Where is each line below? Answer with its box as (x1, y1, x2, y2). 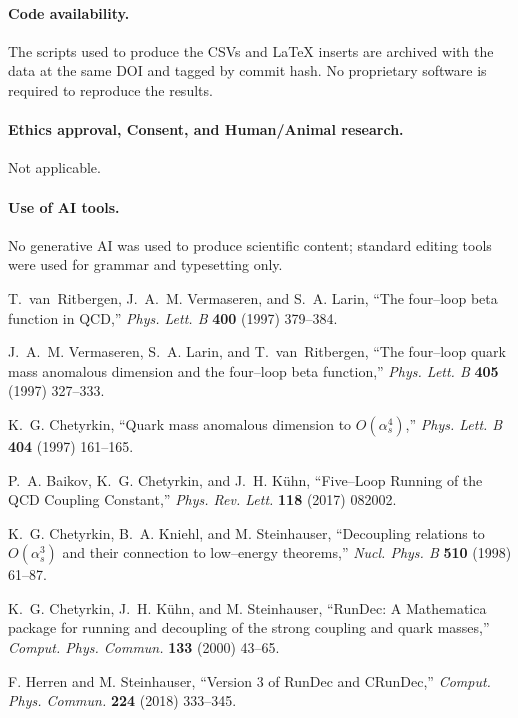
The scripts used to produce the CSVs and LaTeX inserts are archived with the (8, 40, 494, 61)
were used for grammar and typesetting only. (8, 254, 283, 275)
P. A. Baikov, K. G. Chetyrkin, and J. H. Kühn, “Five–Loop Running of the (8, 469, 483, 490)
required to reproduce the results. (8, 79, 213, 100)
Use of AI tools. (8, 196, 120, 217)
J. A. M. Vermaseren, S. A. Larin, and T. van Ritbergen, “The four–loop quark (8, 341, 506, 362)
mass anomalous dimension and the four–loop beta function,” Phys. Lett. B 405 (8, 360, 499, 381)
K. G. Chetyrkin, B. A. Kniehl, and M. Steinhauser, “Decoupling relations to (8, 522, 485, 543)
